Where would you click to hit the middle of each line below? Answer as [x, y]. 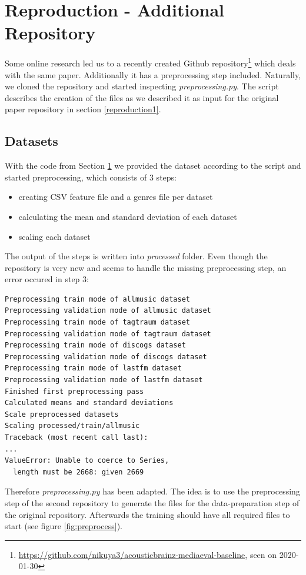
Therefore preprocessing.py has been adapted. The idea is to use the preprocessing [152, 491]
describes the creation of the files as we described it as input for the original [142, 97]
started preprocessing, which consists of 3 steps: [91, 177]
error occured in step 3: [47, 279]
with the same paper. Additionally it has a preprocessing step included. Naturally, [153, 74]
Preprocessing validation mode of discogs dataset [106, 357]
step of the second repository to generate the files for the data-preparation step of [152, 502]
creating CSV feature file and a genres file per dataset [116, 197]
